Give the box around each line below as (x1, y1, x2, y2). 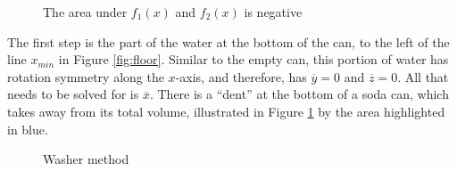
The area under (43, 3, 128, 20)
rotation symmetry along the (7, 67, 164, 85)
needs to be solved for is (7, 85, 139, 103)
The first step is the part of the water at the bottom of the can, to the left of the (7, 32, 450, 51)
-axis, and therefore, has (175, 67, 307, 85)
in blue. (7, 119, 48, 138)
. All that (397, 67, 449, 85)
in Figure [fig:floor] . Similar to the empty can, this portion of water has (58, 50, 449, 69)
